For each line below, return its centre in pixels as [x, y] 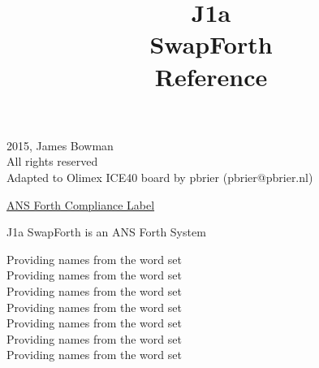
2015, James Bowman [60, 145]
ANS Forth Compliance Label [81, 204]
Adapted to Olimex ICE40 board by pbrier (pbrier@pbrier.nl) [160, 177]
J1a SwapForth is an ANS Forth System [106, 232]
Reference [211, 76]
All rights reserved [52, 161]
